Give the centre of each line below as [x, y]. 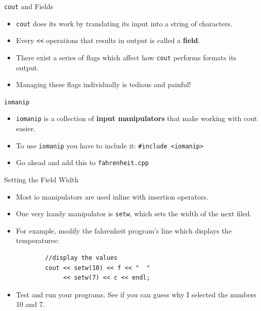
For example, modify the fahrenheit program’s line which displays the [124, 230]
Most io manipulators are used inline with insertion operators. [112, 196]
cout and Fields [29, 6]
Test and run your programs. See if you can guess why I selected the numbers [136, 294]
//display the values [81, 258]
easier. [26, 128]
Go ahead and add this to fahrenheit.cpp [82, 162]
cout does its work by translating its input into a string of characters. [124, 23]
